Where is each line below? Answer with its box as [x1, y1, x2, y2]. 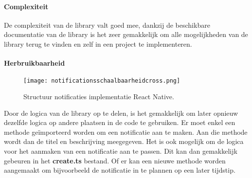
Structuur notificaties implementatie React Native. [23, 91, 174, 102]
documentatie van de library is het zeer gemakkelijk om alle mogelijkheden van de [4, 29, 248, 39]
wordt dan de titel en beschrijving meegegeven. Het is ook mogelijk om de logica [4, 136, 244, 146]
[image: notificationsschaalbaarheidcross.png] [23, 77, 180, 85]
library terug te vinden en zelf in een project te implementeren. [4, 38, 192, 49]
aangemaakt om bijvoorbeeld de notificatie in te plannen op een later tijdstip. [4, 165, 235, 175]
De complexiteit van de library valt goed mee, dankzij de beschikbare [4, 19, 210, 30]
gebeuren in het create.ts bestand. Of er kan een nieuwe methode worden [4, 155, 226, 165]
